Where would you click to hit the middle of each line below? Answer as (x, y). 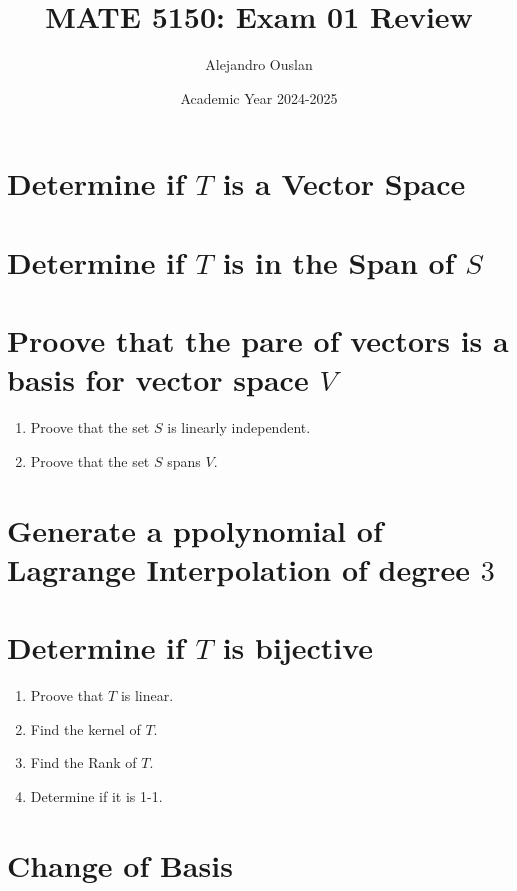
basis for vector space (158, 379)
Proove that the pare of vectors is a (258, 340)
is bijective (298, 647)
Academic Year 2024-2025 (259, 97)
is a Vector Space (344, 183)
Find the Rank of (83, 762)
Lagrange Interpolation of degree (239, 568)
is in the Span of (338, 261)
